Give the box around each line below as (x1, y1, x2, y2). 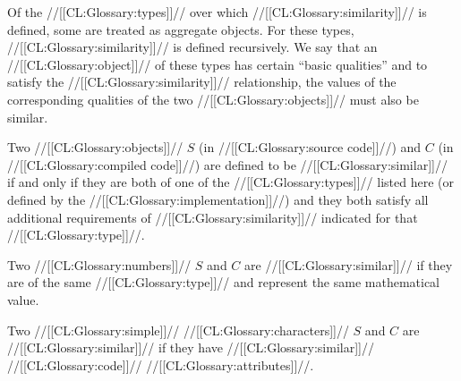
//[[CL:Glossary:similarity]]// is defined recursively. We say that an (7, 38, 378, 56)
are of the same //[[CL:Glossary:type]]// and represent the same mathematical (7, 273, 440, 292)
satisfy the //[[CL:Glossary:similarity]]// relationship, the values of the (7, 72, 397, 91)
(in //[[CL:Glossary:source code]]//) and (199, 138, 422, 157)
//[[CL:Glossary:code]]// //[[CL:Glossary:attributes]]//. (7, 355, 314, 374)
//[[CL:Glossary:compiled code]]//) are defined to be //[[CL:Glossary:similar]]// (7, 155, 448, 174)
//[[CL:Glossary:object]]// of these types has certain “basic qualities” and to (7, 55, 428, 73)
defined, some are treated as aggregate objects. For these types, (7, 20, 354, 38)
